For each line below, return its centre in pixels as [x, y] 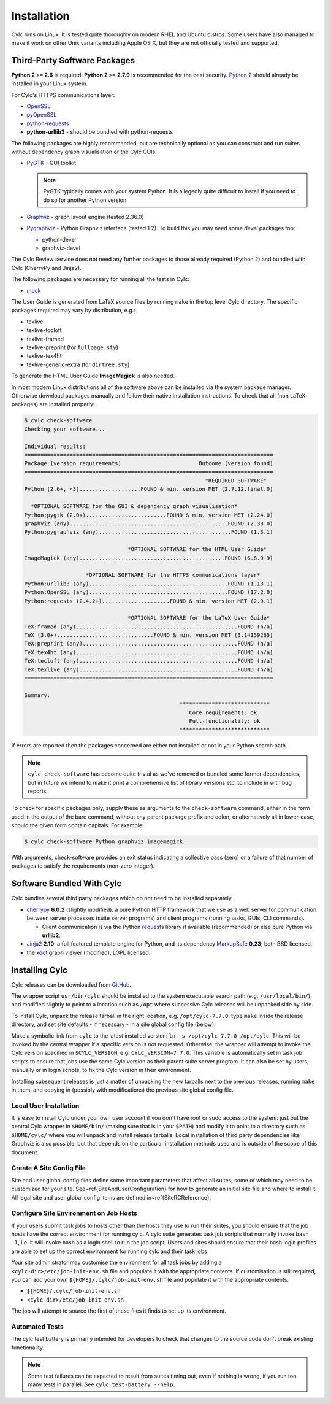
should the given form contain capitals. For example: [78, 825]
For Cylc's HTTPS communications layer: [63, 94]
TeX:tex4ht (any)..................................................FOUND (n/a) [149, 652]
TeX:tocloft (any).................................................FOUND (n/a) [149, 661]
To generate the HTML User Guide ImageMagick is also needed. [93, 376]
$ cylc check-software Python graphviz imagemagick [104, 842]
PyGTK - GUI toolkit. [52, 163]
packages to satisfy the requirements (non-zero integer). [83, 866]
